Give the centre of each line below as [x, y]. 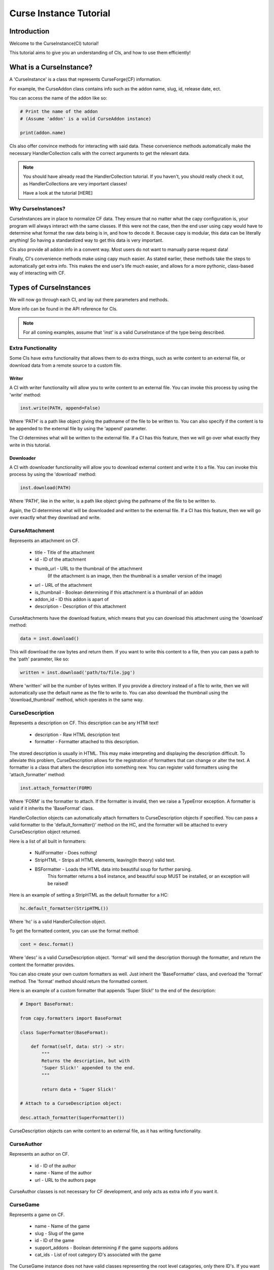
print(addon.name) [43, 133]
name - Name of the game [62, 1226]
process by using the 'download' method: [53, 474]
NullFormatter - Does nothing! [66, 853]
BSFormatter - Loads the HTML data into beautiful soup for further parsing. [113, 869]
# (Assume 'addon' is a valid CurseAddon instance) [86, 119]
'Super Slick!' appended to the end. [88, 1068]
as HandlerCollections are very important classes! [75, 183]
